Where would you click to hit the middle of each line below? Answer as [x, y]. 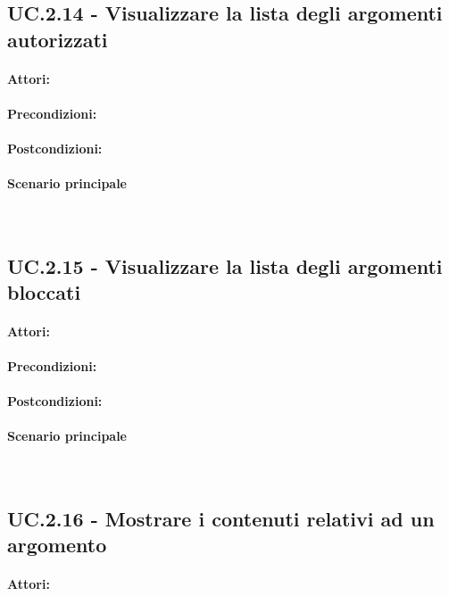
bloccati [44, 291]
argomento [57, 545]
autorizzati [58, 39]
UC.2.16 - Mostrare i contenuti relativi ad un [221, 518]
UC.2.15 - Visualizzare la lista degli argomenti [225, 265]
